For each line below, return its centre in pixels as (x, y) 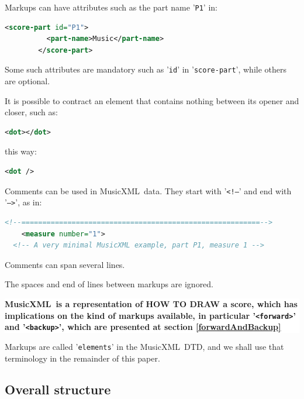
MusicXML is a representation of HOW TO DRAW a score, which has (151, 303)
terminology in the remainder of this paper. (82, 358)
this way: (21, 151)
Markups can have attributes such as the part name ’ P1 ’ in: (111, 7)
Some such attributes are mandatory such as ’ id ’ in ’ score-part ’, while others (146, 69)
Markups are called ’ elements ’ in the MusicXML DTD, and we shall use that (144, 346)
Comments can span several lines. (65, 264)
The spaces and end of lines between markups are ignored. (109, 284)
